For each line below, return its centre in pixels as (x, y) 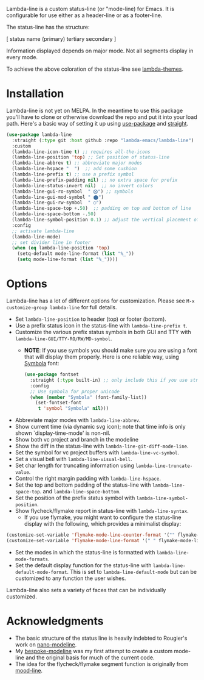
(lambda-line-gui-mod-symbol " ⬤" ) (58, 197)
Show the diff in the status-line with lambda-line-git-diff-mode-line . (102, 446)
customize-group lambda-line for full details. (62, 307)
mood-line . (29, 670)
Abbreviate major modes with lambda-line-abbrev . (78, 420)
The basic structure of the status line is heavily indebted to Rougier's (101, 638)
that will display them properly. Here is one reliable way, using (101, 357)
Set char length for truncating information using (75, 465)
